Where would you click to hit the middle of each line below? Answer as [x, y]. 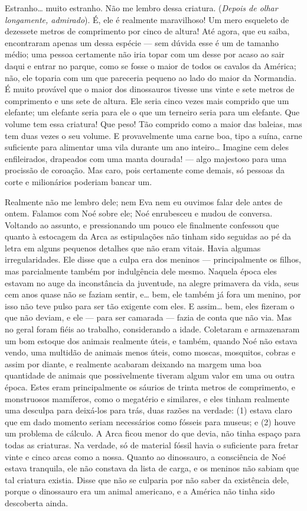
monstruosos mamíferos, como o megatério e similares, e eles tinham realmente [147, 398]
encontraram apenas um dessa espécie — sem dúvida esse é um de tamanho [142, 42]
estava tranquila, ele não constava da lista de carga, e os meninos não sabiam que [152, 468]
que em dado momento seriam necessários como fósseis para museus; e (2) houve [150, 421]
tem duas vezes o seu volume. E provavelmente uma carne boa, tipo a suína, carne [153, 135]
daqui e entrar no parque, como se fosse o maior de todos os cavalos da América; [151, 65]
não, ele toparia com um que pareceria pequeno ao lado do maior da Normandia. [151, 77]
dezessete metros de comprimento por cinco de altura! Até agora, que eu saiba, [147, 31]
